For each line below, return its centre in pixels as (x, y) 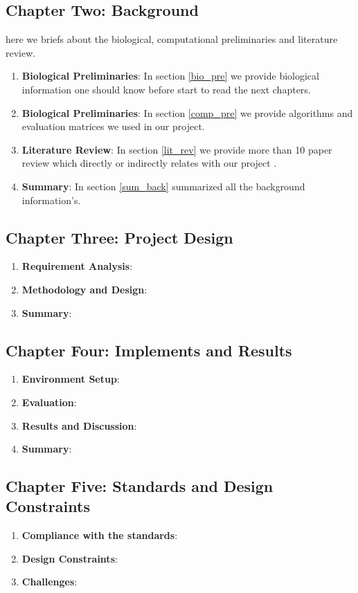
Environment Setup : (71, 379)
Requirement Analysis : (77, 266)
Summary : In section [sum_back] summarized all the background (163, 186)
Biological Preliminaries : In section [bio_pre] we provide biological (170, 76)
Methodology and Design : (84, 289)
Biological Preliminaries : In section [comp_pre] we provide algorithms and (187, 112)
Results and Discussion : (79, 425)
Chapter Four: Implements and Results (149, 350)
